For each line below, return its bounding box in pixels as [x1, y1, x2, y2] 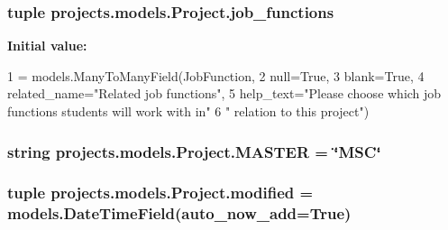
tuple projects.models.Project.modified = [7, 181, 314, 204]
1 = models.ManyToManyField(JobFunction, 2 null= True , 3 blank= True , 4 [7, 66, 425, 85]
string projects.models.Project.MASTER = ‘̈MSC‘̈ [7, 140, 381, 162]
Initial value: [7, 36, 87, 55]
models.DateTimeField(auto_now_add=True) [7, 202, 352, 225]
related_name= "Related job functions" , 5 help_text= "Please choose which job [7, 84, 442, 103]
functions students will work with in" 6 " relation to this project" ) [7, 102, 370, 120]
